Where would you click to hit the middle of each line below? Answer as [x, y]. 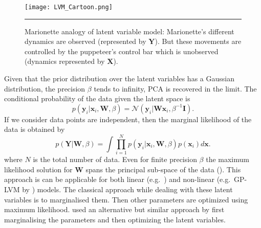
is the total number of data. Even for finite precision [115, 159]
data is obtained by [35, 129]
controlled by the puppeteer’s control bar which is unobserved [122, 51]
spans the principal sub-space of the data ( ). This [163, 169]
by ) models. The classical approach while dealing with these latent [127, 189]
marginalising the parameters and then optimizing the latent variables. [115, 219]
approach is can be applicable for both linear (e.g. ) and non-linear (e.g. [117, 179]
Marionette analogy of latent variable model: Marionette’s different [129, 31]
